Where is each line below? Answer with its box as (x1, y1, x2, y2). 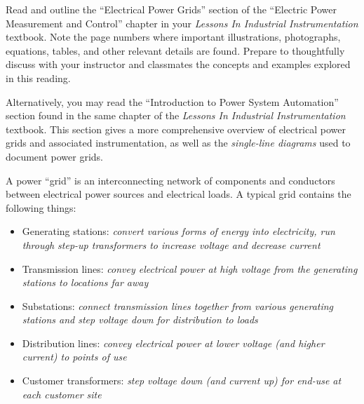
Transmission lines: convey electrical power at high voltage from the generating (22, 261, 358, 276)
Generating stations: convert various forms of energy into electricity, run (22, 224, 335, 238)
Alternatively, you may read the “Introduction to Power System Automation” (6, 94, 339, 109)
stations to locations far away (22, 275, 149, 290)
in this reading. (6, 70, 71, 85)
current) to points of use (22, 349, 127, 364)
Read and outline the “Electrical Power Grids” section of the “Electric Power (6, 2, 337, 16)
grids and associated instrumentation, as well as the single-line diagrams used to (6, 135, 351, 150)
